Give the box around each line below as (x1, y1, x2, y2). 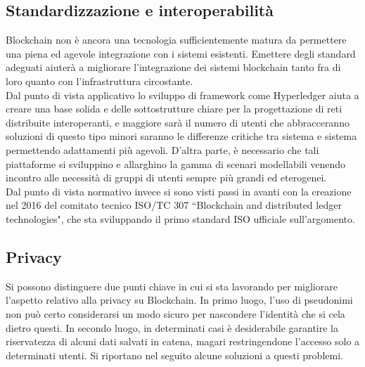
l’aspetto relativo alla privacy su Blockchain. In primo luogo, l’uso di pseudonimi (6, 292, 353, 307)
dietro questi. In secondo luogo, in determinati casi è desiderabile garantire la (6, 320, 339, 335)
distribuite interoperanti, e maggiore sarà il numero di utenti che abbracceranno (6, 115, 350, 129)
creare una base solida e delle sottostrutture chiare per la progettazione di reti (6, 101, 342, 116)
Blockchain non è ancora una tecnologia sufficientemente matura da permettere (6, 32, 347, 47)
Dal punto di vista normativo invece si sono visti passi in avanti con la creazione (6, 183, 352, 198)
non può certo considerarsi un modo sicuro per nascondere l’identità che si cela (6, 306, 345, 321)
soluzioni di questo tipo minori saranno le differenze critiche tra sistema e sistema (6, 129, 357, 143)
